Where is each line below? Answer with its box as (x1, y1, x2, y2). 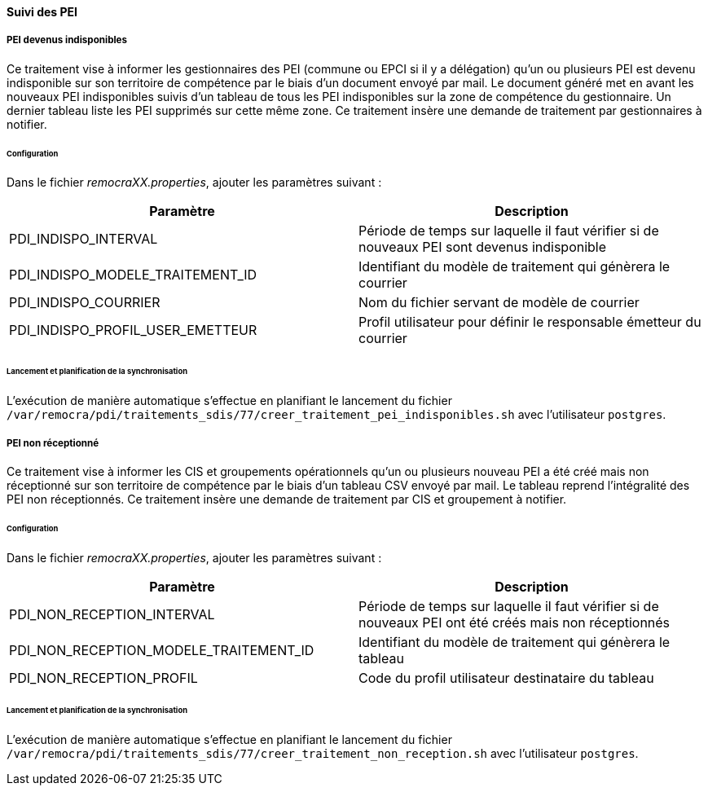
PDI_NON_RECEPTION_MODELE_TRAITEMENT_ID (9, 641, 314, 658)
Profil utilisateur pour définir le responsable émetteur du (358, 314, 701, 331)
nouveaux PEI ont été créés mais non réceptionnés (358, 614, 671, 631)
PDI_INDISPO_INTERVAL (9, 231, 158, 248)
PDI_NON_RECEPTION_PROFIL (9, 669, 198, 686)
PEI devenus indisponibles (7, 34, 128, 46)
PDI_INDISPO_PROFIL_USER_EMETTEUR (9, 322, 257, 339)
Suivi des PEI (7, 5, 78, 19)
